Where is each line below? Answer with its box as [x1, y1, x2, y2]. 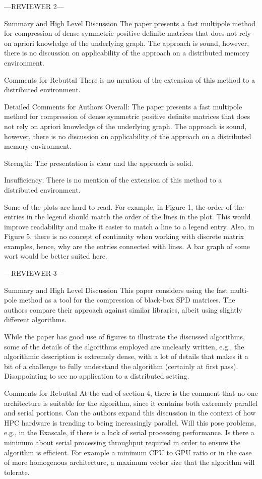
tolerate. [4, 466, 30, 477]
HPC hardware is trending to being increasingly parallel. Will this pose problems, [4, 417, 256, 428]
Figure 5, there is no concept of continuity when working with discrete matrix [4, 231, 244, 242]
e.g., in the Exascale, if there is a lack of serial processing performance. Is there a [4, 427, 254, 438]
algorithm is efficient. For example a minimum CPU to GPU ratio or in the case [4, 447, 252, 457]
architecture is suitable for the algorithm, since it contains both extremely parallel [4, 397, 257, 408]
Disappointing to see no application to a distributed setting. [4, 371, 189, 381]
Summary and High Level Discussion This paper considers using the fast [4, 284, 228, 295]
